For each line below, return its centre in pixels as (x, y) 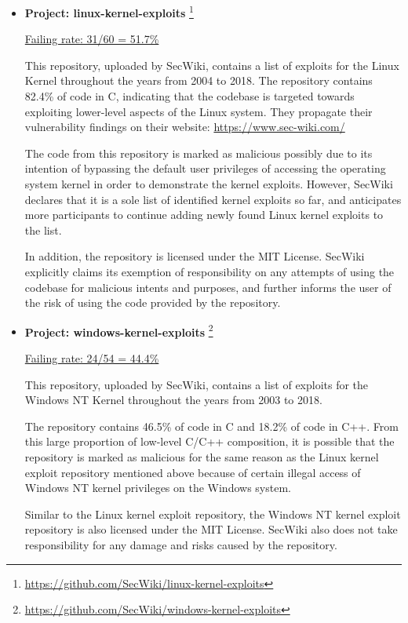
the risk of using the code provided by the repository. (153, 302)
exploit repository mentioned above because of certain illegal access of (193, 472)
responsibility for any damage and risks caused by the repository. (181, 544)
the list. (43, 230)
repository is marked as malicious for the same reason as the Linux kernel (202, 456)
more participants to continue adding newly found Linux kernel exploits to (204, 215)
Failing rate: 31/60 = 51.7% (92, 39)
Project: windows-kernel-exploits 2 (119, 330)
